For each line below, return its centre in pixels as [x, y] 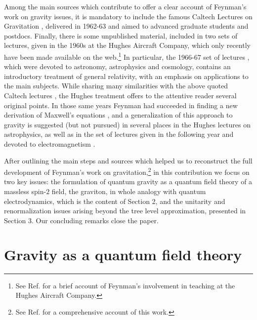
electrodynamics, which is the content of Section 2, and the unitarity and [115, 201]
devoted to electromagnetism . [50, 143]
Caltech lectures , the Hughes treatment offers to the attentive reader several [120, 95]
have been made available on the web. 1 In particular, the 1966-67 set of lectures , [127, 56]
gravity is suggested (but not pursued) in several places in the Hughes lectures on [127, 124]
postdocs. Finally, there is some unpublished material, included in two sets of [121, 35]
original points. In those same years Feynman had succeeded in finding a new [121, 105]
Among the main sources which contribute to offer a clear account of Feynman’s [125, 6]
